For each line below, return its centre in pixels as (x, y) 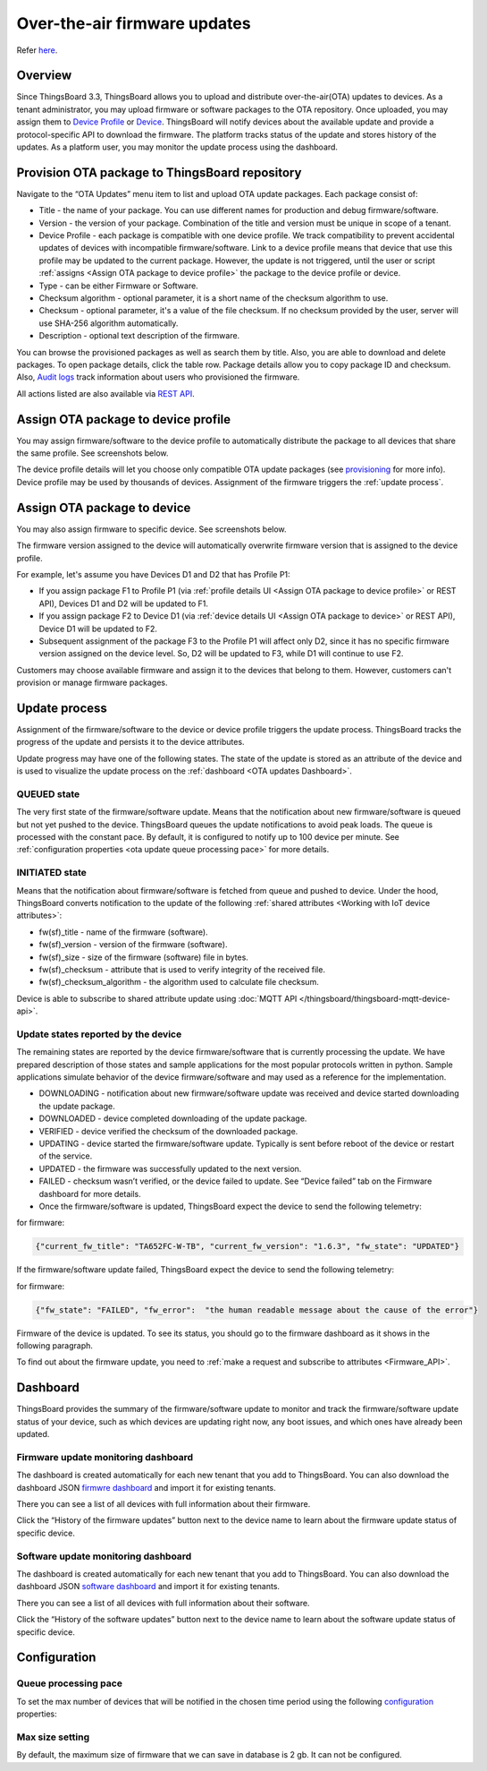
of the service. (66, 1156)
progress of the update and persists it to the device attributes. (130, 742)
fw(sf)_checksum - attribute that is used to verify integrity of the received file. (182, 969)
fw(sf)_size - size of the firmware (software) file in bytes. (144, 957)
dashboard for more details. (90, 1193)
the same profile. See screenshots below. (92, 453)
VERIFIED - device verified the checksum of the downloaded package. (168, 1131)
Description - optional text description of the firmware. (139, 336)
